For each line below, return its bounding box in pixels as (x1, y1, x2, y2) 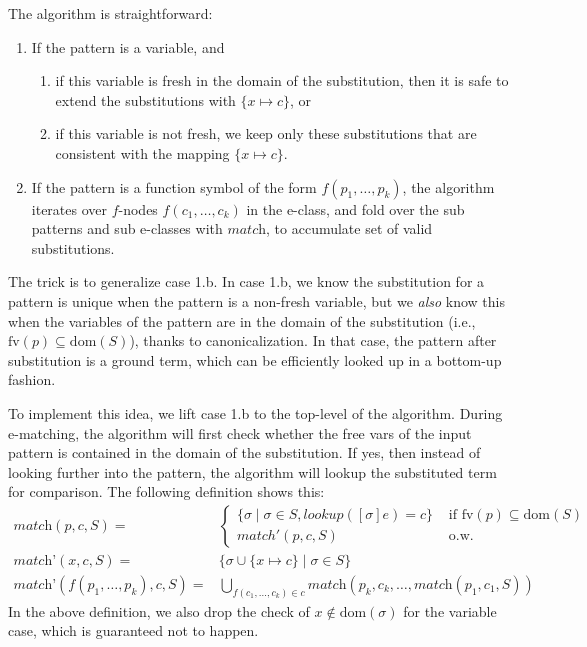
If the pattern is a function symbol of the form (31, 176, 317, 197)
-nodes (118, 198, 158, 219)
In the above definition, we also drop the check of (8, 600, 310, 621)
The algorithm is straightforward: (8, 3, 213, 23)
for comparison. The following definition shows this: (8, 481, 325, 502)
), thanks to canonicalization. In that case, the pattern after (129, 330, 497, 351)
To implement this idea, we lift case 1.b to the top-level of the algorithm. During (8, 402, 503, 423)
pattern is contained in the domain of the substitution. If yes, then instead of (8, 442, 481, 463)
